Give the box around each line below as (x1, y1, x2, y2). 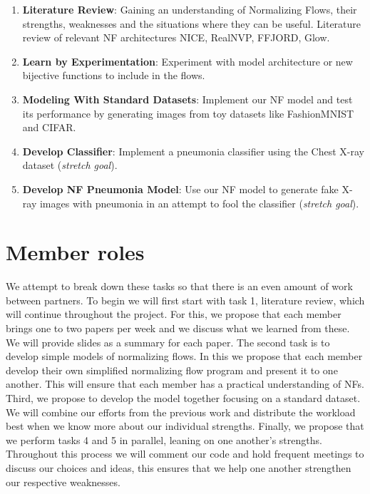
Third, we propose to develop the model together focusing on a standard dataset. (6, 391, 361, 405)
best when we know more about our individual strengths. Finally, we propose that (6, 418, 364, 433)
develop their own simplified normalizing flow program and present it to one (6, 362, 338, 377)
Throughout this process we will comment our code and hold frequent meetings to (6, 446, 364, 461)
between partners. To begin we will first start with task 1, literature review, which (6, 292, 365, 307)
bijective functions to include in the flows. (22, 68, 205, 83)
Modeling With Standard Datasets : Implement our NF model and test (22, 91, 353, 106)
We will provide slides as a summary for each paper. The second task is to (6, 334, 330, 349)
